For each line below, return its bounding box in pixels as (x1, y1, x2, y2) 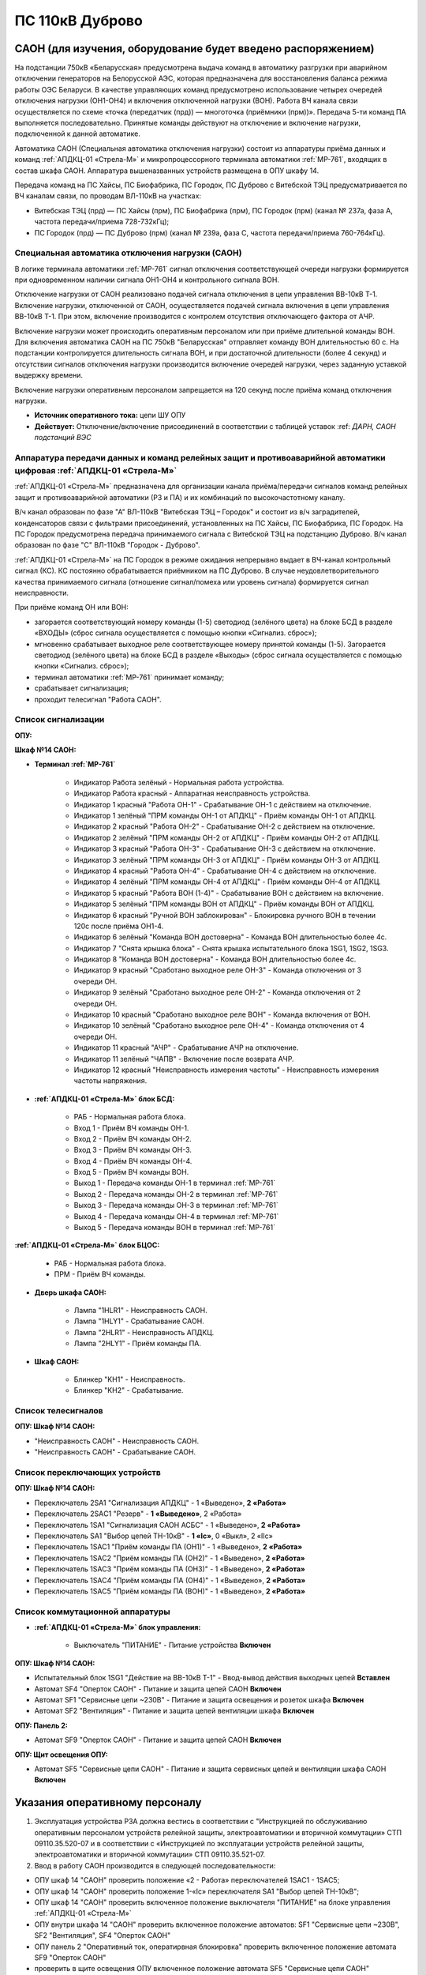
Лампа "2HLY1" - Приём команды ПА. (73, 1339, 201, 1349)
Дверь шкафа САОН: (34, 1288, 106, 1297)
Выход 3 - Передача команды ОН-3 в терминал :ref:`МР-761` (73, 1201, 279, 1210)
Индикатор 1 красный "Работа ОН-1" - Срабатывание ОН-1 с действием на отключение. (73, 799, 372, 809)
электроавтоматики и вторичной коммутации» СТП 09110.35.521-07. (34, 1849, 266, 1860)
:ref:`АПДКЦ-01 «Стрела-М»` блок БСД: (34, 1094, 175, 1104)
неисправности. (14, 588, 69, 597)
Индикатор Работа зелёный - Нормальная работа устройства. (73, 777, 284, 787)
